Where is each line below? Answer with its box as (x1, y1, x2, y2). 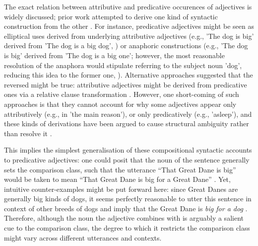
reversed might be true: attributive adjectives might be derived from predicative (4, 79, 247, 89)
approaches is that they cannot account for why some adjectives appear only (4, 98, 237, 109)
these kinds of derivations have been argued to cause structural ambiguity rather (4, 118, 249, 129)
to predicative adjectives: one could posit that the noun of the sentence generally (4, 154, 250, 164)
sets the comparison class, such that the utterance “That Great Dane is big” (4, 164, 236, 174)
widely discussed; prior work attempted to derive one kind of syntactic (4, 11, 218, 21)
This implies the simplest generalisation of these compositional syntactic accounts (4, 145, 252, 155)
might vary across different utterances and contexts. (4, 232, 162, 243)
